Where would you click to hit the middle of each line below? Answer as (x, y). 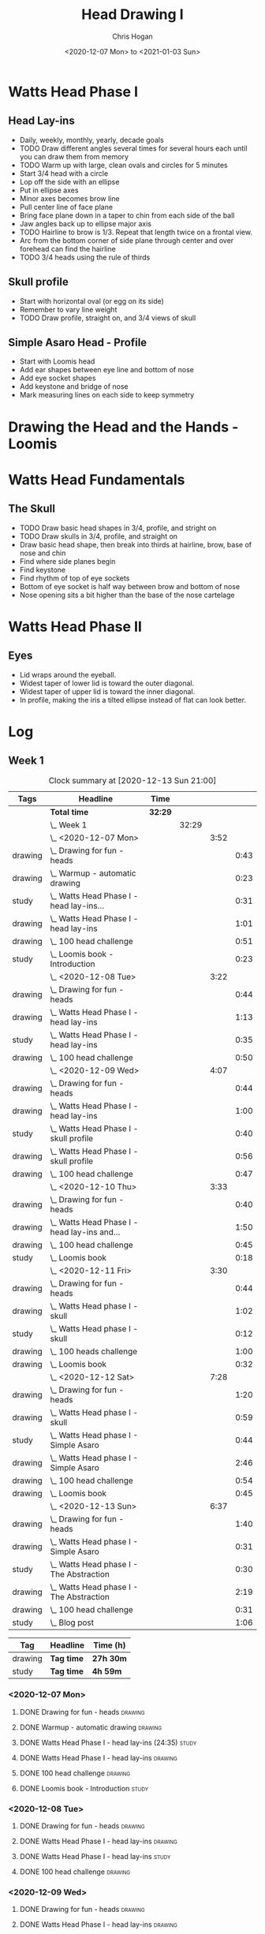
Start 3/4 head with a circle (64, 173)
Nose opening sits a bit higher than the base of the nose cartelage (127, 595)
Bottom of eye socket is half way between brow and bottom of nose (130, 586)
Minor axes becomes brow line (69, 198)
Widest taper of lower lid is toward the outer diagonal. (107, 683)
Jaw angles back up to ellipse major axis (86, 223)
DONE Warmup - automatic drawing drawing (91, 1727)
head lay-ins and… (85, 1232)
